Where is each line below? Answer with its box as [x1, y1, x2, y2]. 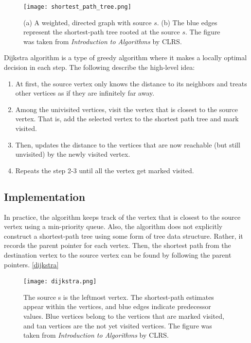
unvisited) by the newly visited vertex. [15, 149, 130, 159]
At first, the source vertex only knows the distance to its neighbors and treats [15, 78, 247, 88]
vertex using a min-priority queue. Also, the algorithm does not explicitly [4, 221, 223, 231]
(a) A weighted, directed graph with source [23, 17, 152, 27]
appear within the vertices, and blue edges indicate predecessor [23, 301, 211, 311]
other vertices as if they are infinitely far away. [15, 88, 155, 98]
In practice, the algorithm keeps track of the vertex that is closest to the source [4, 212, 241, 222]
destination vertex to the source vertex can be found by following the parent [4, 249, 232, 260]
